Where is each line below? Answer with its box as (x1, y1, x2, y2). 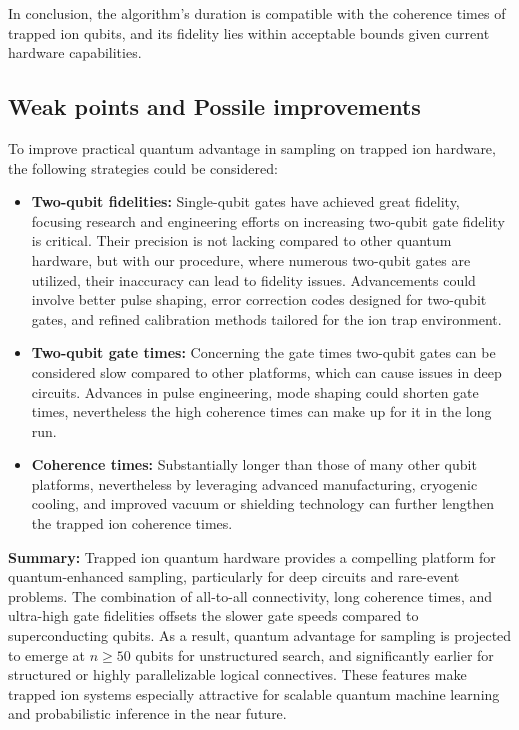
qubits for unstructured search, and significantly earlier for (135, 644, 494, 665)
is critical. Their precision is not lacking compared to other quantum (31, 230, 452, 251)
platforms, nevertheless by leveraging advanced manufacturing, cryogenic (31, 473, 478, 494)
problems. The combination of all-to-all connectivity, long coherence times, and (8, 585, 493, 606)
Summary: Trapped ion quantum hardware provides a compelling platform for (8, 546, 496, 567)
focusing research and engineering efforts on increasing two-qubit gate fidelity (31, 210, 505, 231)
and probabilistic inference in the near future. (8, 703, 287, 724)
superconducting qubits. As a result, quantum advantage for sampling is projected (8, 625, 512, 646)
